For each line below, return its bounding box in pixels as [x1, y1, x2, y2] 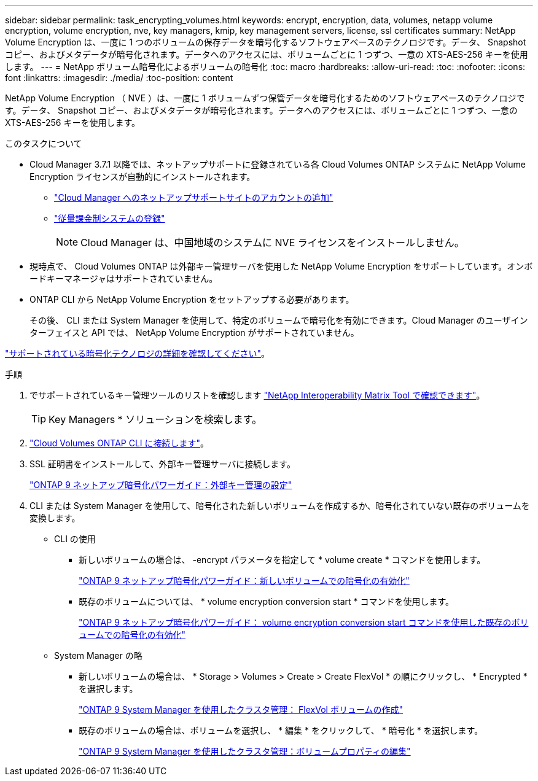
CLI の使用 [54, 534, 96, 544]
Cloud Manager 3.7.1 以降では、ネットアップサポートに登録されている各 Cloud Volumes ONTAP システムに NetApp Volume [29, 159, 526, 169]
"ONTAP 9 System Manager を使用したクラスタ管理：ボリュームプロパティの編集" [79, 746, 411, 756]
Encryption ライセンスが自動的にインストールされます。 [29, 171, 255, 182]
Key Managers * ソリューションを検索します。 [49, 413, 262, 425]
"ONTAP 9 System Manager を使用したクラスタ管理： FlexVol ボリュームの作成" [79, 704, 403, 715]
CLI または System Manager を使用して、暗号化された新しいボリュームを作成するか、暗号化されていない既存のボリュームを [29, 500, 530, 511]
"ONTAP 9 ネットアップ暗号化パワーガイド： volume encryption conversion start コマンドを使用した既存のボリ [79, 617, 529, 628]
